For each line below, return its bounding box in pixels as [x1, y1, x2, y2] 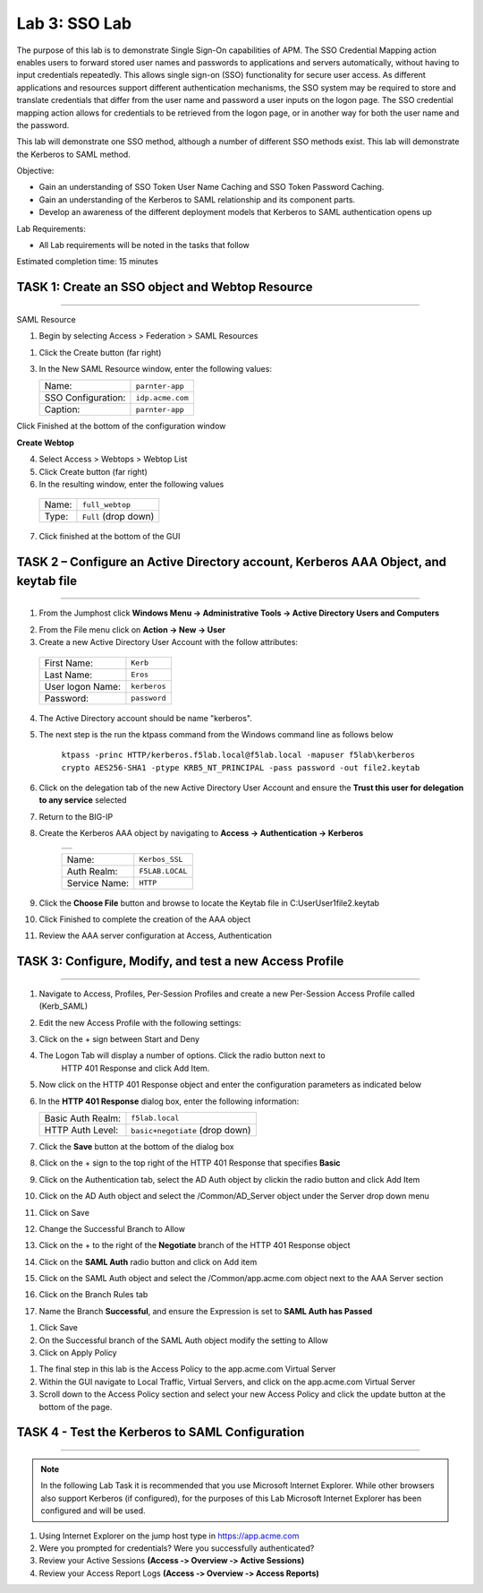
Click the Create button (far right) [38, 347, 162, 357]
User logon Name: [44, 680, 121, 693]
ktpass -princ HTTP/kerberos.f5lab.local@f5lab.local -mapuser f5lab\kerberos [61, 750, 416, 761]
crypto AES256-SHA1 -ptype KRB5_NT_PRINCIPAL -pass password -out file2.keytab [61, 762, 420, 772]
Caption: [44, 403, 80, 416]
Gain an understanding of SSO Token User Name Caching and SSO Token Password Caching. [38, 182, 385, 193]
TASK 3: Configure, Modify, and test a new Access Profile [16, 954, 344, 969]
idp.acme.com [135, 392, 189, 402]
